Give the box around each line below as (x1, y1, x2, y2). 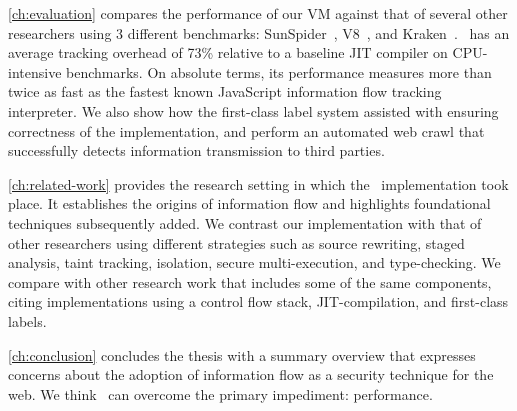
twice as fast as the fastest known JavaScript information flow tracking (8, 81, 442, 102)
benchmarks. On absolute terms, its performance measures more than (66, 61, 492, 82)
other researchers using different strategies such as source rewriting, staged (8, 232, 465, 253)
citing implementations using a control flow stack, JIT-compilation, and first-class (8, 291, 509, 312)
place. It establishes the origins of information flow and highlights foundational (8, 193, 491, 214)
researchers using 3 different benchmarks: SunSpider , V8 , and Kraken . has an (8, 22, 510, 43)
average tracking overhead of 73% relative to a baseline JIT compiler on (8, 42, 448, 63)
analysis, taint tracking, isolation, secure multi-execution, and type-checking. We (8, 252, 501, 273)
